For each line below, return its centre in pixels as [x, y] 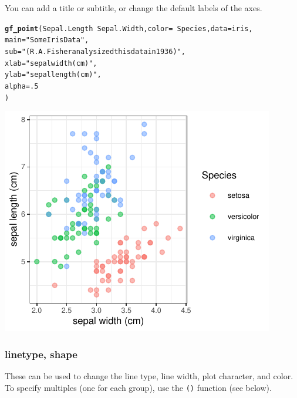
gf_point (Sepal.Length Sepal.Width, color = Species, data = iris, [129, 28]
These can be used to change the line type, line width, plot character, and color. [149, 376]
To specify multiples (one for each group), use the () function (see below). [138, 387]
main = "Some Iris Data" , [47, 40]
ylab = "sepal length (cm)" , [53, 75]
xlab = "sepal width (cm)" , [51, 63]
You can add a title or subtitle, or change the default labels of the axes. [134, 8]
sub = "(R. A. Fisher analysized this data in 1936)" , [95, 51]
